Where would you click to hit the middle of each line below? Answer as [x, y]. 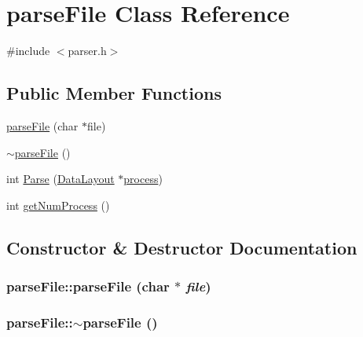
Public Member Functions [114, 93]
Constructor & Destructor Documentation [182, 247]
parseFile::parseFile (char [88, 286]
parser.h [87, 51]
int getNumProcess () [58, 205]
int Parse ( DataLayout [60, 179]
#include [28, 51]
